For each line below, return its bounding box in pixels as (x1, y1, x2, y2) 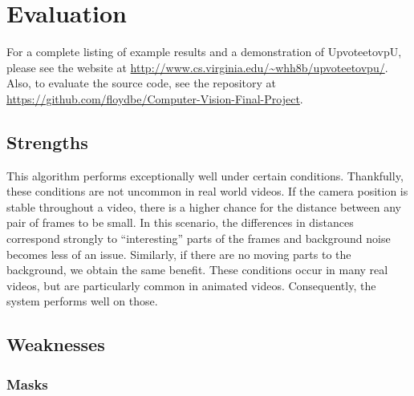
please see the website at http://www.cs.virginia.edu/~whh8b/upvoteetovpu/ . (6, 59, 388, 75)
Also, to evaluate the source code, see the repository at (6, 75, 276, 91)
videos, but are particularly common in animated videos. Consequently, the (6, 277, 376, 293)
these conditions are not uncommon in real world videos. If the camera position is (6, 183, 408, 200)
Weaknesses (6, 332, 105, 357)
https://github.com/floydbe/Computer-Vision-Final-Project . (6, 90, 303, 107)
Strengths (6, 129, 88, 154)
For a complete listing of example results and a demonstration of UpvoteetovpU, (6, 43, 402, 60)
